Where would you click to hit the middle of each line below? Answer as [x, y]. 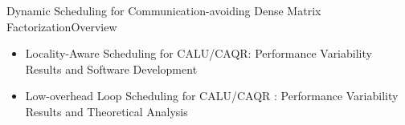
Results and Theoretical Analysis [106, 111]
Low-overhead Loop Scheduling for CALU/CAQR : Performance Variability [212, 96]
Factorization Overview [62, 26]
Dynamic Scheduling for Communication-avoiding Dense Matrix [164, 10]
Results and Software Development [111, 69]
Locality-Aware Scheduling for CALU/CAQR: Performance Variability [198, 53]
